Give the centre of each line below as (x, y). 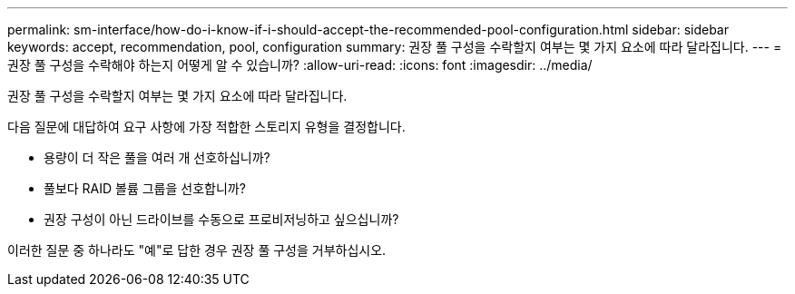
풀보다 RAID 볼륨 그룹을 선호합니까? (145, 188)
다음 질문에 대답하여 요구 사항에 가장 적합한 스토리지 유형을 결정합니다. (206, 127)
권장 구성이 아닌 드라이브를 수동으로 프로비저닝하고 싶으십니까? (221, 219)
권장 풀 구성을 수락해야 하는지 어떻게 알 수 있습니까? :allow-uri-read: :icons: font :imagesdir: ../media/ (300, 65)
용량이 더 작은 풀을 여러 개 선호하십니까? (157, 157)
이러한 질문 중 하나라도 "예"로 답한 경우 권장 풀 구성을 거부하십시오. (197, 250)
